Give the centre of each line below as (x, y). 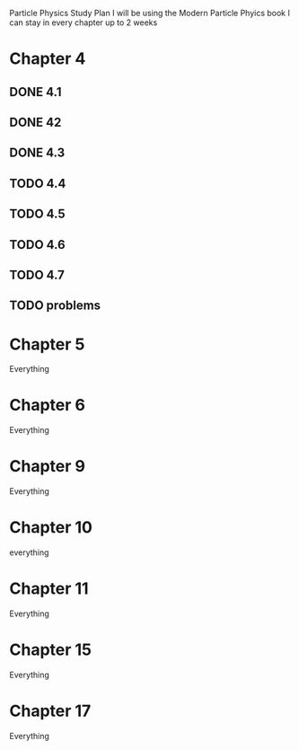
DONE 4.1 (35, 92)
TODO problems (55, 306)
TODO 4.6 (37, 245)
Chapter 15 (51, 650)
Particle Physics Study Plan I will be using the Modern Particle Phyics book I (149, 13)
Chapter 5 (47, 344)
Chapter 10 (51, 528)
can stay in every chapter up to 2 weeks (84, 22)
